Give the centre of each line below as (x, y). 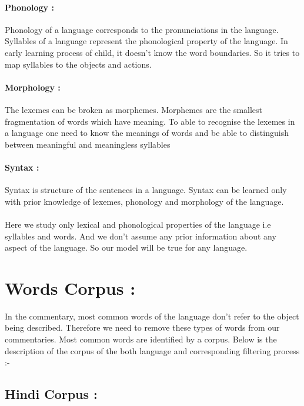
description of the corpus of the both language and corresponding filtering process (152, 350)
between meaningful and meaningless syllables (88, 144)
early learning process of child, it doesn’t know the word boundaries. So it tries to (152, 52)
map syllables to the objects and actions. (78, 64)
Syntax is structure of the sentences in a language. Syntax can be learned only (146, 190)
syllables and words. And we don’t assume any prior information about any (141, 236)
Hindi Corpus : (51, 394)
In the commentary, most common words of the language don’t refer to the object (152, 316)
